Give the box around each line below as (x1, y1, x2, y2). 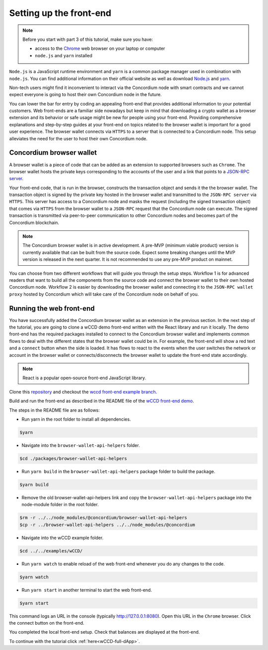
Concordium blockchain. (9, 219, 60, 225)
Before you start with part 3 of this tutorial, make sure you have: (22, 36, 153, 42)
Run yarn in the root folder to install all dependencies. (21, 416, 131, 422)
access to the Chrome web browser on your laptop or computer (35, 45, 165, 52)
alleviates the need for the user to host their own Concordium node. (9, 135, 147, 141)
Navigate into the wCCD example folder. (21, 535, 104, 541)
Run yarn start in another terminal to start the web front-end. (21, 587, 152, 593)
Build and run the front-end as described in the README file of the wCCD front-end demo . (9, 398, 195, 404)
